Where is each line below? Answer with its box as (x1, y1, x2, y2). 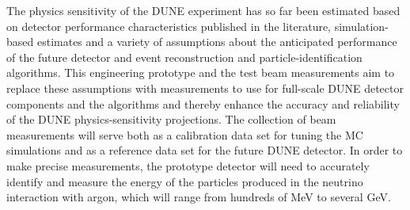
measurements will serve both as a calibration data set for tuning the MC (6, 126, 363, 143)
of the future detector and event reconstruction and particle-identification (6, 48, 363, 65)
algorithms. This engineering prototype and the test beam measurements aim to (6, 64, 395, 81)
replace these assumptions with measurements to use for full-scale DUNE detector (6, 79, 404, 96)
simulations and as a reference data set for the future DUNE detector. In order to (6, 142, 403, 158)
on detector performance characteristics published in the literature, (6, 17, 332, 34)
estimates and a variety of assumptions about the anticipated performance (36, 33, 397, 50)
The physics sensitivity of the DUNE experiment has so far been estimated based (6, 2, 401, 18)
